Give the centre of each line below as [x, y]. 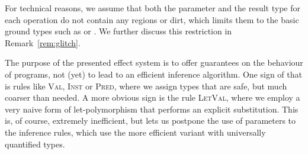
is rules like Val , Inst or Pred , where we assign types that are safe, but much [146, 86]
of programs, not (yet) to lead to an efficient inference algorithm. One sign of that [153, 74]
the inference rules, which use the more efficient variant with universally [135, 132]
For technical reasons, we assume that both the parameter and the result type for [153, 8]
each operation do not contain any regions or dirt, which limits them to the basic [152, 19]
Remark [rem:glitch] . [43, 42]
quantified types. [35, 144]
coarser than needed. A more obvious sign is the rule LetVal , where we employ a [153, 97]
